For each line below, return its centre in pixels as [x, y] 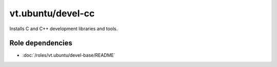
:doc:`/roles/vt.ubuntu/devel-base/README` [69, 55]
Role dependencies [41, 43]
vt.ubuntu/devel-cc [52, 13]
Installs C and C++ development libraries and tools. [64, 29]
